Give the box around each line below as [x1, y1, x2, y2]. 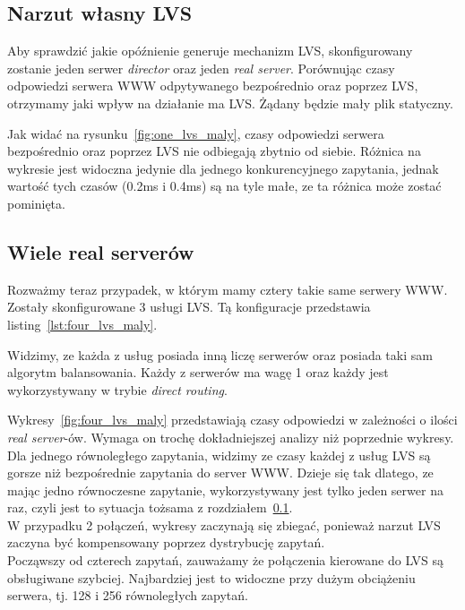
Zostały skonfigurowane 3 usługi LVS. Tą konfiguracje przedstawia [7, 297, 371, 316]
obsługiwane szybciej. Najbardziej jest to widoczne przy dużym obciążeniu [7, 568, 416, 587]
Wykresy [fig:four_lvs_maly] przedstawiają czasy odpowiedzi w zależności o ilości [7, 410, 458, 429]
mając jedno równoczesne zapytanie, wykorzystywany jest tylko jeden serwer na [7, 480, 443, 499]
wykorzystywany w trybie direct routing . [7, 380, 228, 399]
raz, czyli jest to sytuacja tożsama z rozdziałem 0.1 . [7, 498, 293, 517]
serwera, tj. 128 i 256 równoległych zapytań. [7, 586, 248, 605]
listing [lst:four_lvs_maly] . [7, 314, 158, 333]
